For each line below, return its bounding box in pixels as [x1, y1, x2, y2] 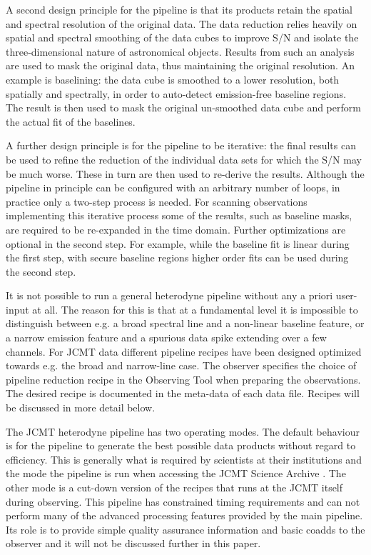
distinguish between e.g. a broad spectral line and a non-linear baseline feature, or [6, 316, 365, 331]
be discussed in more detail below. [6, 400, 156, 415]
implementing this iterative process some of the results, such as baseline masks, [6, 208, 352, 223]
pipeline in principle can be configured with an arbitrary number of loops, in [6, 180, 340, 195]
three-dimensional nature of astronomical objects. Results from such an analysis [6, 44, 355, 59]
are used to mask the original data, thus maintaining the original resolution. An [6, 58, 355, 73]
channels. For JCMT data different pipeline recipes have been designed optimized [6, 344, 362, 359]
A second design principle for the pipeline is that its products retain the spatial [6, 2, 352, 16]
